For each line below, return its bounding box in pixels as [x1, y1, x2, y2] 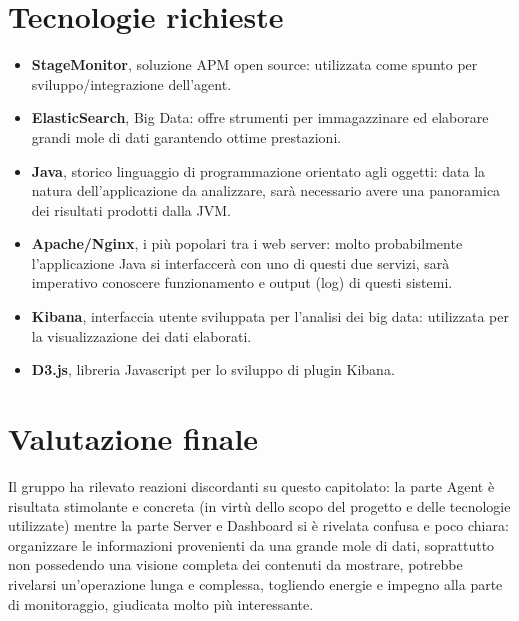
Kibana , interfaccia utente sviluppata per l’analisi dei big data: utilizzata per [31, 306, 509, 327]
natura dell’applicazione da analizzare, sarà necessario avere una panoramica [31, 180, 501, 201]
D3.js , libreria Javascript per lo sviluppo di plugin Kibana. [31, 359, 395, 380]
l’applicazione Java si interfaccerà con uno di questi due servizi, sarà [31, 252, 450, 273]
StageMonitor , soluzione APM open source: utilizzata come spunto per [31, 54, 478, 75]
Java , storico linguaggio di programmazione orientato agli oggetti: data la [31, 160, 486, 181]
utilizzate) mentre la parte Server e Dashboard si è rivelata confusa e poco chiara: [8, 515, 509, 536]
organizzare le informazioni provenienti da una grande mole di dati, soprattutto [8, 534, 495, 555]
